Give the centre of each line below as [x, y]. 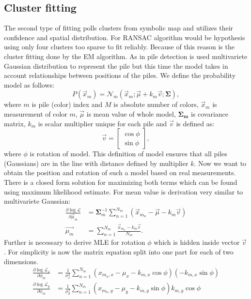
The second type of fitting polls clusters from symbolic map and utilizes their [119, 28]
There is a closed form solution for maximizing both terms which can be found [121, 182]
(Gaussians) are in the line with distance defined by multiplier [96, 163]
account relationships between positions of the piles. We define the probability [120, 75]
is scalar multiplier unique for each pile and [102, 123]
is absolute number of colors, [156, 104]
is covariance [210, 113]
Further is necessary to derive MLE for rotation [75, 242]
